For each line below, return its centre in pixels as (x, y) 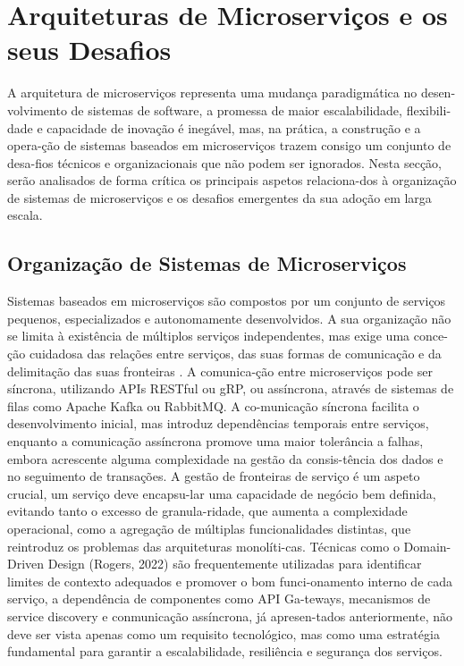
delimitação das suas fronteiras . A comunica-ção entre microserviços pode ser (220, 371)
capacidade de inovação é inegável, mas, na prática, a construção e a (234, 127)
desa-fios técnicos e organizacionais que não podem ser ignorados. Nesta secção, (224, 162)
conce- (430, 336)
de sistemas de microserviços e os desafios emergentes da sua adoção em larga (219, 197)
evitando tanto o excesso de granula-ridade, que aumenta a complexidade (207, 511)
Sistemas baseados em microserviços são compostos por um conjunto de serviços (227, 301)
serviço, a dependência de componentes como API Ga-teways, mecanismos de (219, 599)
